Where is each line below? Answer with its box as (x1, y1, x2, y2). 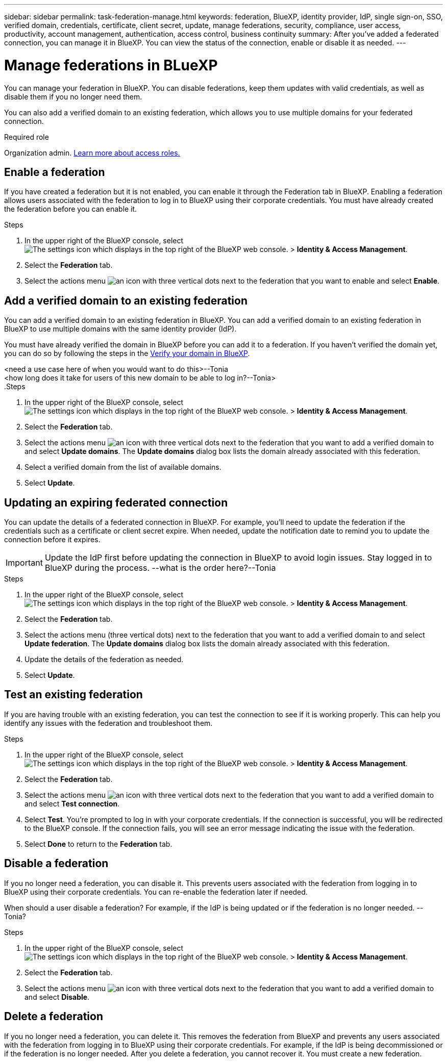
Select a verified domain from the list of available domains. (24, 463, 221, 472)
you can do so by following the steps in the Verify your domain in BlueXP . (4, 349, 250, 358)
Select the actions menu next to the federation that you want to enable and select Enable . (24, 276, 440, 286)
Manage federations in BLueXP (4, 56, 218, 74)
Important (6, 558, 43, 568)
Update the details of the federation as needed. (24, 655, 184, 664)
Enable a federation (4, 165, 105, 179)
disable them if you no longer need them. (4, 92, 142, 101)
